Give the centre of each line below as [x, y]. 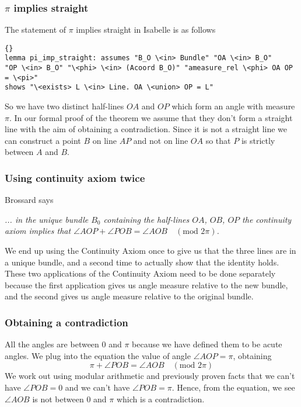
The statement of [36, 30]
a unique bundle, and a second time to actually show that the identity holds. [142, 262]
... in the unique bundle [47, 219]
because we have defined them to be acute [207, 344]
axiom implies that [38, 231]
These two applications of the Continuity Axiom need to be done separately [140, 273]
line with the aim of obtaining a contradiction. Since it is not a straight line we [146, 129]
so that [218, 140]
